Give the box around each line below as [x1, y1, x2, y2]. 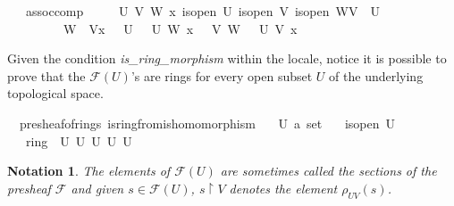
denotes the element [229, 178, 338, 197]
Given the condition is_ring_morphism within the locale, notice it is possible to [7, 49, 447, 68]
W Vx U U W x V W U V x [63, 19, 298, 37]
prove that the [7, 66, 86, 85]
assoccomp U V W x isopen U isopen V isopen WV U [25, 2, 380, 20]
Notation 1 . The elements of [7, 161, 171, 180]
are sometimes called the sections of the [220, 161, 437, 180]
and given [71, 178, 124, 197]
